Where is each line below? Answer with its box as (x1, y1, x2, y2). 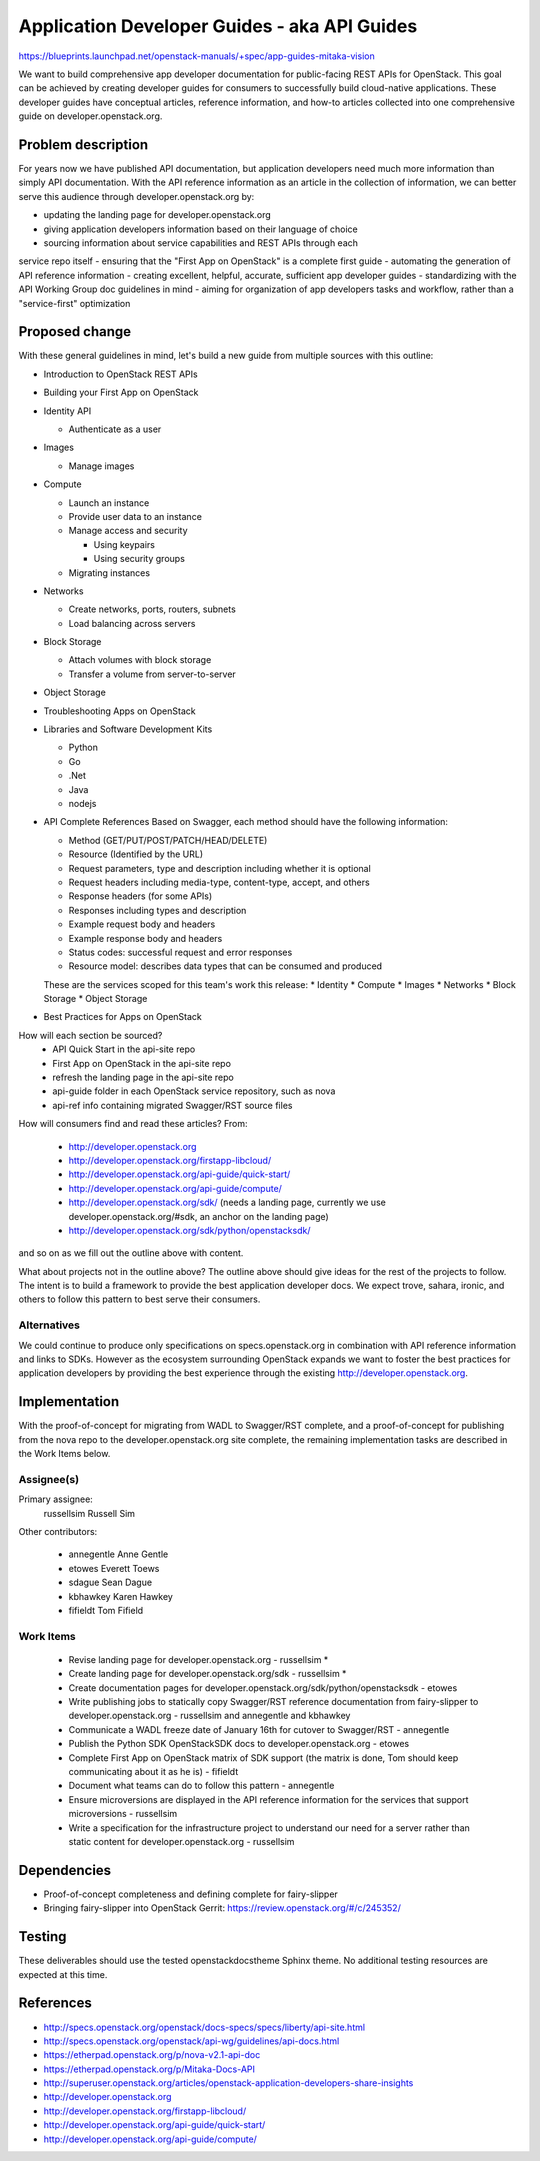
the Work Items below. (18, 1448, 111, 1460)
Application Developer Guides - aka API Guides (18, 15, 418, 37)
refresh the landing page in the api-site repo (52, 1071, 234, 1084)
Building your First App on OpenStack (43, 386, 199, 399)
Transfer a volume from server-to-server (68, 668, 237, 680)
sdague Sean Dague (68, 1576, 153, 1589)
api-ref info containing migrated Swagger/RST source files (52, 1099, 293, 1111)
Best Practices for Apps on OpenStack (43, 1011, 202, 1023)
